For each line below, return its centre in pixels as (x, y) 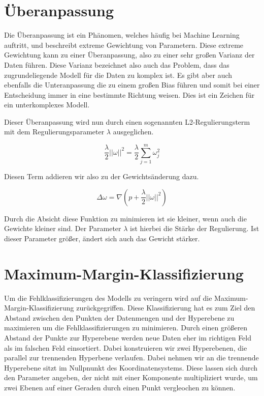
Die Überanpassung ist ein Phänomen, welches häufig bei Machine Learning (122, 35)
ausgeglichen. (133, 132)
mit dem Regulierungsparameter (54, 132)
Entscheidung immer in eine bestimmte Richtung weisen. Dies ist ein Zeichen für (129, 94)
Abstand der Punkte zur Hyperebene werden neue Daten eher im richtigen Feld (128, 338)
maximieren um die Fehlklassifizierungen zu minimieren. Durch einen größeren (126, 328)
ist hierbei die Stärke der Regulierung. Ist (195, 228)
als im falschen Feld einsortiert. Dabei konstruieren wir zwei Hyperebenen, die (126, 347)
